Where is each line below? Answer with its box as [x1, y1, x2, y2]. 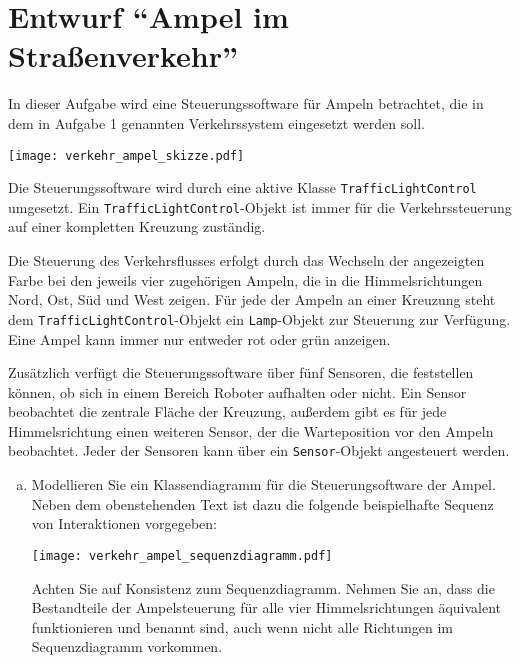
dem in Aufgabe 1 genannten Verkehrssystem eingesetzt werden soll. [8, 112, 425, 133]
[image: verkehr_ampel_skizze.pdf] [8, 148, 245, 163]
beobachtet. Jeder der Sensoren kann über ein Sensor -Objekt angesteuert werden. [8, 440, 510, 461]
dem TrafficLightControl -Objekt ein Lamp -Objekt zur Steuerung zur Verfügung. [8, 308, 511, 329]
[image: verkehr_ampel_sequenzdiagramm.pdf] [31, 548, 333, 563]
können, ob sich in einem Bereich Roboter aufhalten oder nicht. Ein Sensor [8, 381, 467, 402]
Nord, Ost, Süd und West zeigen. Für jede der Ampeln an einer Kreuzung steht [8, 289, 496, 310]
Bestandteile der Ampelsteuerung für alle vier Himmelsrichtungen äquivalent [31, 597, 502, 618]
